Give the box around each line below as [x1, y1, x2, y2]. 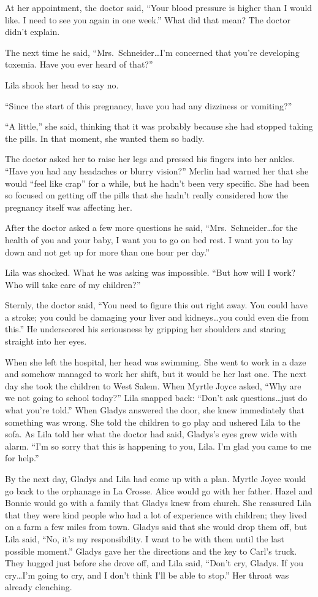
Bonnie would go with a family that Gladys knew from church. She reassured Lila [5, 496, 312, 509]
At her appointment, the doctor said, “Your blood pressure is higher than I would [5, 1, 312, 14]
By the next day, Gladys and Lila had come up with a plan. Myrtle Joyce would [5, 472, 306, 485]
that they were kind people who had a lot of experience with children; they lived [5, 508, 307, 521]
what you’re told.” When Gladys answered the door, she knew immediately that [5, 404, 305, 416]
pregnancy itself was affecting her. [5, 200, 132, 213]
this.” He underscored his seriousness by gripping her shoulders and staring [5, 322, 286, 335]
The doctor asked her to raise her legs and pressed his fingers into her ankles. [5, 152, 295, 165]
